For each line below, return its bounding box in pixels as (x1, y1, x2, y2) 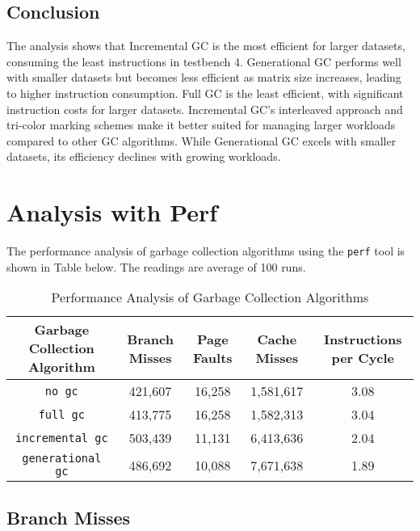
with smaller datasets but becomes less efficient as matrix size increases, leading (6, 69, 401, 86)
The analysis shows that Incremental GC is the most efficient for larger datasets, (6, 37, 405, 54)
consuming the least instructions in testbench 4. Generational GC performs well (6, 53, 401, 70)
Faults (192, 348, 233, 367)
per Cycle (331, 348, 395, 367)
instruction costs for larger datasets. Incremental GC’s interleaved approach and (6, 100, 403, 117)
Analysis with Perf (6, 196, 218, 229)
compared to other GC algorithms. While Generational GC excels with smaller (6, 132, 397, 149)
